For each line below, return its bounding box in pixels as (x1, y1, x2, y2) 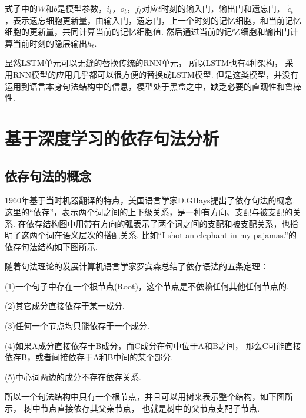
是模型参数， (57, 2, 107, 14)
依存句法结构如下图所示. (5, 240, 98, 252)
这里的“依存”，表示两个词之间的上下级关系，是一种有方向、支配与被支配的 (5, 205, 293, 218)
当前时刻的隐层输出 (12, 37, 87, 49)
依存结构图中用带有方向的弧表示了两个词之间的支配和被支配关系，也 (26, 217, 290, 229)
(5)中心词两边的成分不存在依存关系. (5, 370, 141, 383)
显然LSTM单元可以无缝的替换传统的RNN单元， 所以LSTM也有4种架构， (5, 57, 282, 69)
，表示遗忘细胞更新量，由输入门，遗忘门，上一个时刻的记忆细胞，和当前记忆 (5, 14, 301, 26)
